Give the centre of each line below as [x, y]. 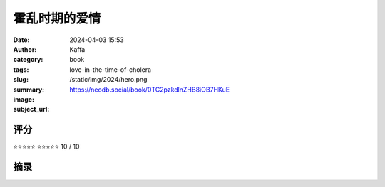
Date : [21, 40]
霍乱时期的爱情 [57, 18]
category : [28, 60]
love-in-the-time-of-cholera [111, 69]
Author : [25, 49]
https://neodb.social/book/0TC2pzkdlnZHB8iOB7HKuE [150, 90]
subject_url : [31, 109]
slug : [21, 80]
